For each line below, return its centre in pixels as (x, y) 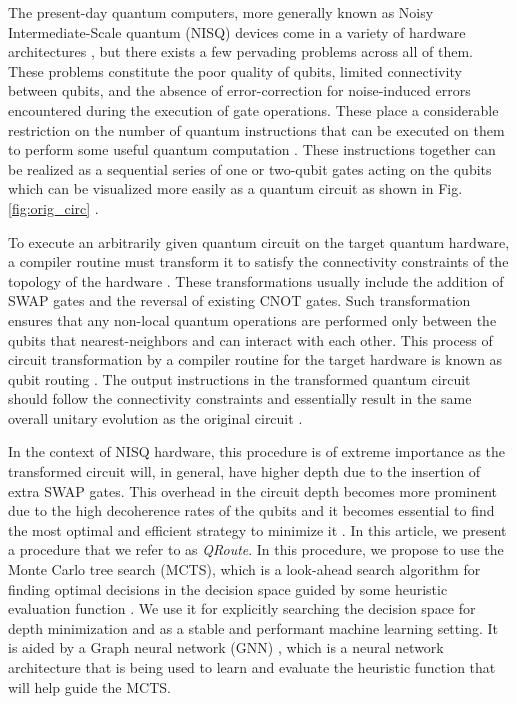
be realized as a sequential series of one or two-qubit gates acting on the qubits (250, 168)
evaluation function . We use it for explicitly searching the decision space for (242, 608)
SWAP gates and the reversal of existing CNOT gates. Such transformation (239, 300)
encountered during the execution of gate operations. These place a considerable (253, 109)
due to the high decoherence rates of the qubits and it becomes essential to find (251, 510)
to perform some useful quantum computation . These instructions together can (252, 149)
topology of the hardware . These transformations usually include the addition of (256, 280)
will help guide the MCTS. (89, 686)
